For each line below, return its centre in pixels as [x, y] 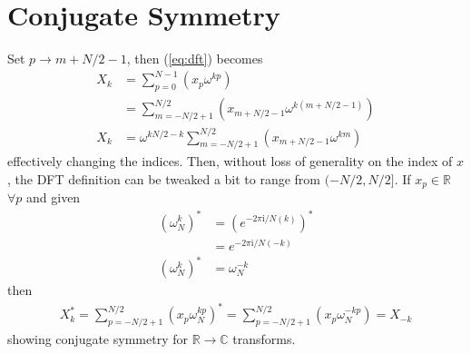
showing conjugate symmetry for [98, 339]
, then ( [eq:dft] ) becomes [195, 59]
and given [54, 197]
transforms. [264, 339]
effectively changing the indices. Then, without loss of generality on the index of [230, 161]
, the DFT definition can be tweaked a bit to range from [164, 179]
